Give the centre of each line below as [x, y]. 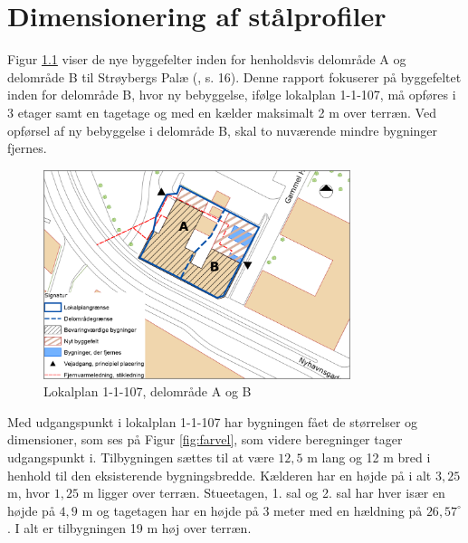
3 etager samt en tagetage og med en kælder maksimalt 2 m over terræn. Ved [222, 112]
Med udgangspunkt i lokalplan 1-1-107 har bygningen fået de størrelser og [213, 421]
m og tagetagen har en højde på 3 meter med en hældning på [252, 510]
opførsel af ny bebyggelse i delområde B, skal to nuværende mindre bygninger [223, 130]
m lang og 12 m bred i [369, 457]
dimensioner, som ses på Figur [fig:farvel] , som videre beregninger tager [205, 439]
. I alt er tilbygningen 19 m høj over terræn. [129, 528]
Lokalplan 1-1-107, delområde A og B [148, 391]
